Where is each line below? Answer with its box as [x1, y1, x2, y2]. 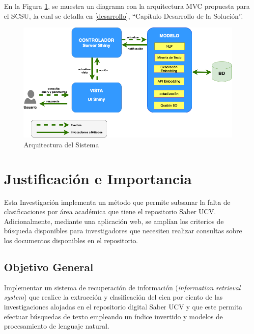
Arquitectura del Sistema [24, 139, 99, 149]
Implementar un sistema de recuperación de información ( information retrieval [4, 282, 241, 292]
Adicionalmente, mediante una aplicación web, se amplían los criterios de [4, 216, 224, 226]
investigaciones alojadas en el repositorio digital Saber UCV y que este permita [4, 302, 243, 312]
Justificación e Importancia [4, 168, 192, 188]
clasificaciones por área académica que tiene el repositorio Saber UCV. [4, 206, 216, 217]
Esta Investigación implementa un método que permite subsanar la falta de [4, 196, 230, 207]
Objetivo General [4, 259, 93, 275]
